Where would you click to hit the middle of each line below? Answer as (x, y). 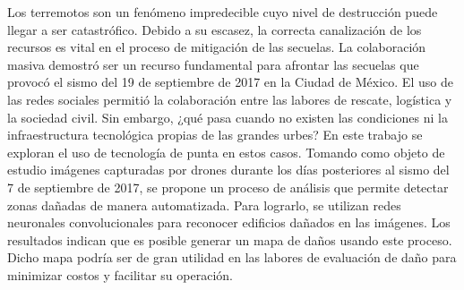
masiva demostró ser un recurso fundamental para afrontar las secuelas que (213, 64)
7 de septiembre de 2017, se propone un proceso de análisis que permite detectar (228, 187)
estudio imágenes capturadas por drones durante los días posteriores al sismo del (228, 170)
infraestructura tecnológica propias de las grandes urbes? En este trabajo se (215, 135)
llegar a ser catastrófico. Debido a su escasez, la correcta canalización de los (215, 29)
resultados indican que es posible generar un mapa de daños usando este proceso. (230, 239)
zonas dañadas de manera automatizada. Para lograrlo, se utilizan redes (204, 205)
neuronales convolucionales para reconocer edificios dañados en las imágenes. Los (229, 222)
